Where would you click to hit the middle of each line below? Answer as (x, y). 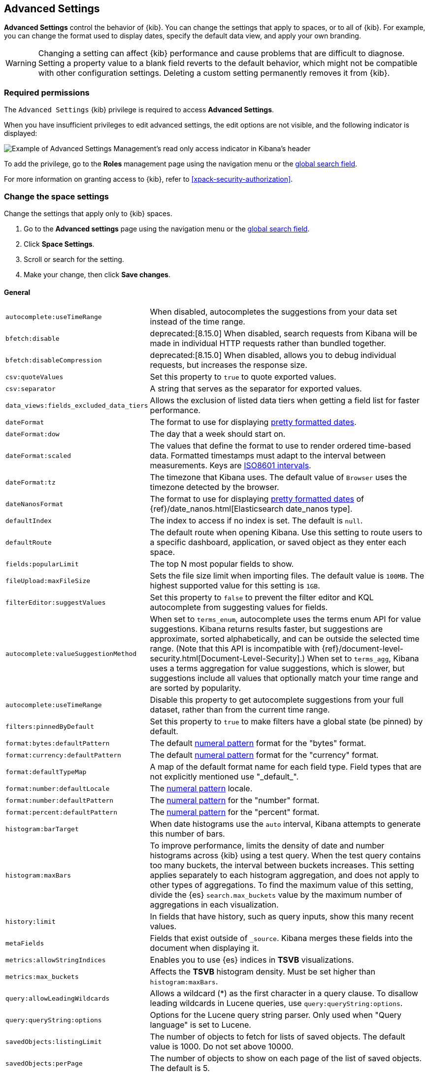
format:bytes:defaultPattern (58, 743)
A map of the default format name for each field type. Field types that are (286, 767)
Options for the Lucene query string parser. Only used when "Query (276, 1015)
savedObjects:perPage (44, 1063)
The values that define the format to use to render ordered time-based (280, 446)
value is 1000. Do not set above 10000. (222, 1047)
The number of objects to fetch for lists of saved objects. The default (278, 1037)
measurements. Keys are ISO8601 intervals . (231, 466)
